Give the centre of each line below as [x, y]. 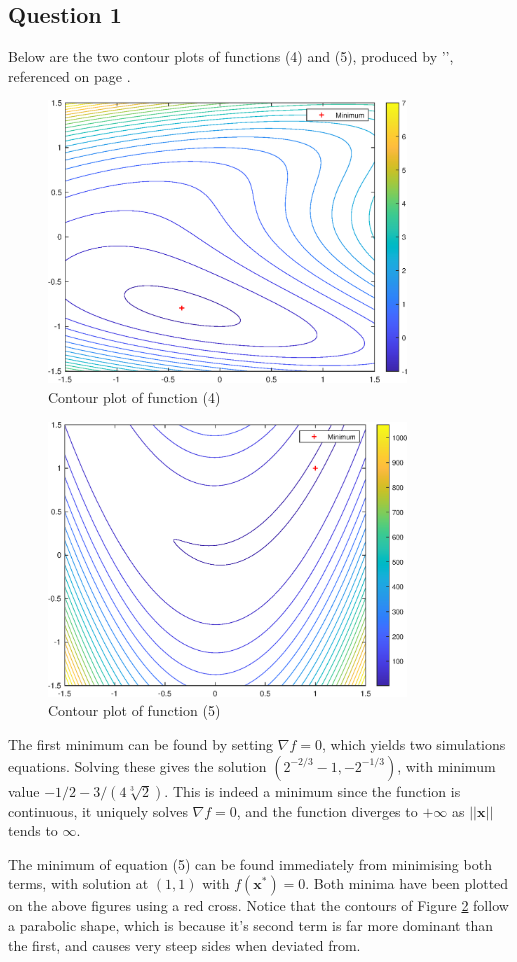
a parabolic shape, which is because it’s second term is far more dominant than [251, 924]
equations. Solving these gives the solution [137, 765]
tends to [33, 830]
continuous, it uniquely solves [98, 810]
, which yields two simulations [413, 743]
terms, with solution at [78, 883]
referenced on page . [69, 75]
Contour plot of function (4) [134, 396]
